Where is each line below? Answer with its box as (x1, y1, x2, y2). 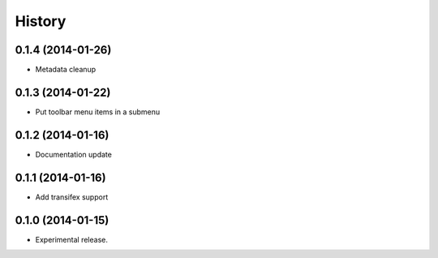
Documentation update (35, 149, 113, 159)
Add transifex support (35, 191, 109, 202)
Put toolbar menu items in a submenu (35, 106, 161, 117)
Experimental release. (35, 234, 109, 244)
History (15, 12, 67, 30)
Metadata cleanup (35, 65, 97, 75)
